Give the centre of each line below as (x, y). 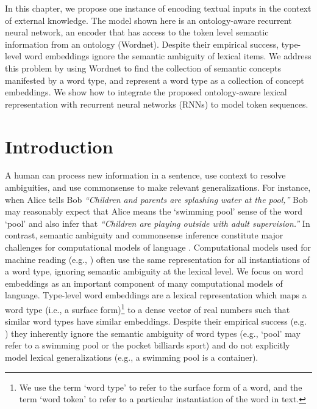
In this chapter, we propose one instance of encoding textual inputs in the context (158, 8)
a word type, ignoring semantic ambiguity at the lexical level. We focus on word (154, 271)
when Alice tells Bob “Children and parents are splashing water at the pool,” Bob (156, 199)
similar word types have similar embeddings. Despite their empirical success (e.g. (156, 321)
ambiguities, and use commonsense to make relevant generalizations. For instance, (158, 187)
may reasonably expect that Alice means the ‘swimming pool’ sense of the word (154, 211)
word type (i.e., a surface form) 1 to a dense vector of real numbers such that (148, 308)
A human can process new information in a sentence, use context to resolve (145, 175)
